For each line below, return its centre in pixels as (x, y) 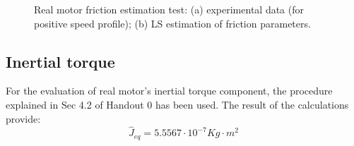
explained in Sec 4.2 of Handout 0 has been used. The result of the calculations (177, 104)
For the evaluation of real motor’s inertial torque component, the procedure (169, 91)
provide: (23, 118)
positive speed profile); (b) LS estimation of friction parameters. (172, 23)
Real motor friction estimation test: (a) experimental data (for (169, 9)
